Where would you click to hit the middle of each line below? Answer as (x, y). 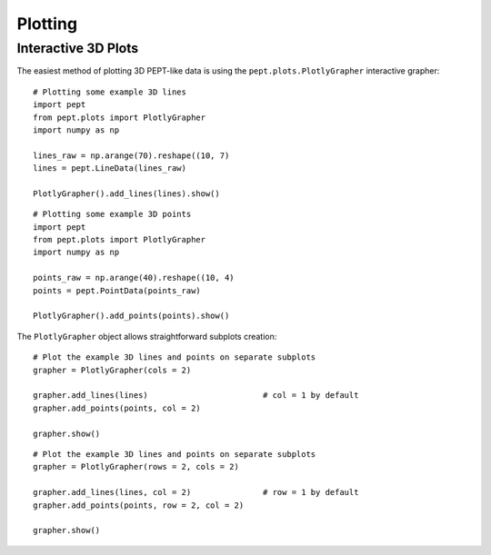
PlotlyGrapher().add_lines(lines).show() (126, 193)
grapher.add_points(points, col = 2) (117, 408)
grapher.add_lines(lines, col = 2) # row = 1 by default (196, 492)
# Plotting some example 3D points (112, 214)
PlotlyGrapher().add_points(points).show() (131, 316)
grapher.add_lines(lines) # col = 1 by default (196, 396)
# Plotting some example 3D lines (110, 92)
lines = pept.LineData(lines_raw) (110, 168)
